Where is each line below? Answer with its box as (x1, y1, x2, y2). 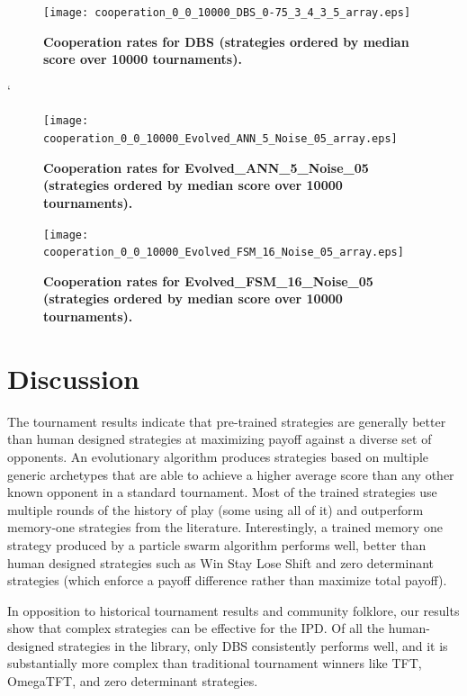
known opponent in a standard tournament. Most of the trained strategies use (7, 483, 437, 502)
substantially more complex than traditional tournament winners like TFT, (7, 654, 422, 673)
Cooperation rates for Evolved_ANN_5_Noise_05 (43, 158, 369, 176)
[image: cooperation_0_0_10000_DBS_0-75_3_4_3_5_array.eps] (43, 6, 411, 19)
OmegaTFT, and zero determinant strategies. (7, 672, 258, 691)
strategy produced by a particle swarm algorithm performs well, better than (7, 535, 427, 554)
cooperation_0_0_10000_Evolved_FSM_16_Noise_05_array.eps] (43, 246, 404, 259)
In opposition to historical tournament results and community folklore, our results (7, 601, 460, 619)
